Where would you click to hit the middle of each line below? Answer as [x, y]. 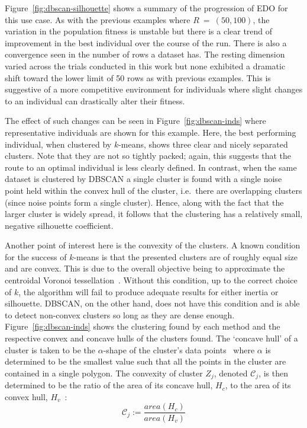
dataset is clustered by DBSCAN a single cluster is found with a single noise [143, 179]
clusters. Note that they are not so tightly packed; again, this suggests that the [148, 156]
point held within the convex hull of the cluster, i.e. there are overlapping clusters [153, 190]
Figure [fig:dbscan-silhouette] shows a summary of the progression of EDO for [146, 8]
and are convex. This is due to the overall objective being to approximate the [145, 268]
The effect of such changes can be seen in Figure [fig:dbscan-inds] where [135, 121]
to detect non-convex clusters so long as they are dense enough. [120, 314]
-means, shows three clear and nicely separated [203, 144]
